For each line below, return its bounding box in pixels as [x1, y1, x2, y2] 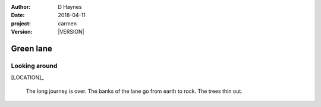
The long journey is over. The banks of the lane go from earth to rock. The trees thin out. [26, 87, 243, 95]
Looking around [11, 61, 58, 70]
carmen [58, 20, 77, 27]
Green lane [11, 43, 53, 53]
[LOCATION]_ [11, 74, 44, 81]
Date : [11, 12, 25, 19]
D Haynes [58, 4, 82, 10]
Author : [11, 4, 31, 10]
